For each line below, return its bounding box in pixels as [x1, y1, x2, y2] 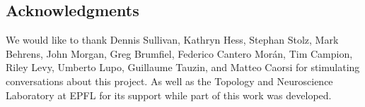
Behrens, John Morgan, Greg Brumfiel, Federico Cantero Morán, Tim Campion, [6, 46, 353, 61]
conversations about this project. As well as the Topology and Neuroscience [6, 73, 333, 88]
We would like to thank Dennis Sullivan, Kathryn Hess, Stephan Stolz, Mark [6, 32, 339, 47]
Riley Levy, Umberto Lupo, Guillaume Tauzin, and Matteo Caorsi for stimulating [6, 60, 360, 75]
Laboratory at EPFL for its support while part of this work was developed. [6, 87, 332, 102]
